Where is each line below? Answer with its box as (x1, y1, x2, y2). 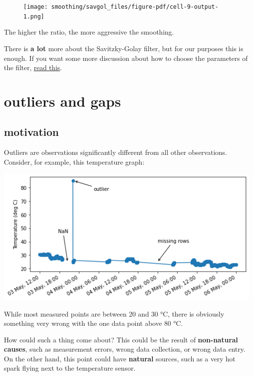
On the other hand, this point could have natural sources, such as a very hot (4, 353, 235, 363)
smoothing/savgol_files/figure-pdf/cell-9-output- (51, 3, 218, 10)
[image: (23, 3, 48, 10)
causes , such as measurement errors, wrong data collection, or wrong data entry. (4, 344, 246, 354)
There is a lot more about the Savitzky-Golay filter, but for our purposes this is (4, 43, 243, 53)
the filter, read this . (4, 62, 62, 73)
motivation (4, 124, 59, 139)
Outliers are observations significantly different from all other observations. (4, 147, 227, 157)
